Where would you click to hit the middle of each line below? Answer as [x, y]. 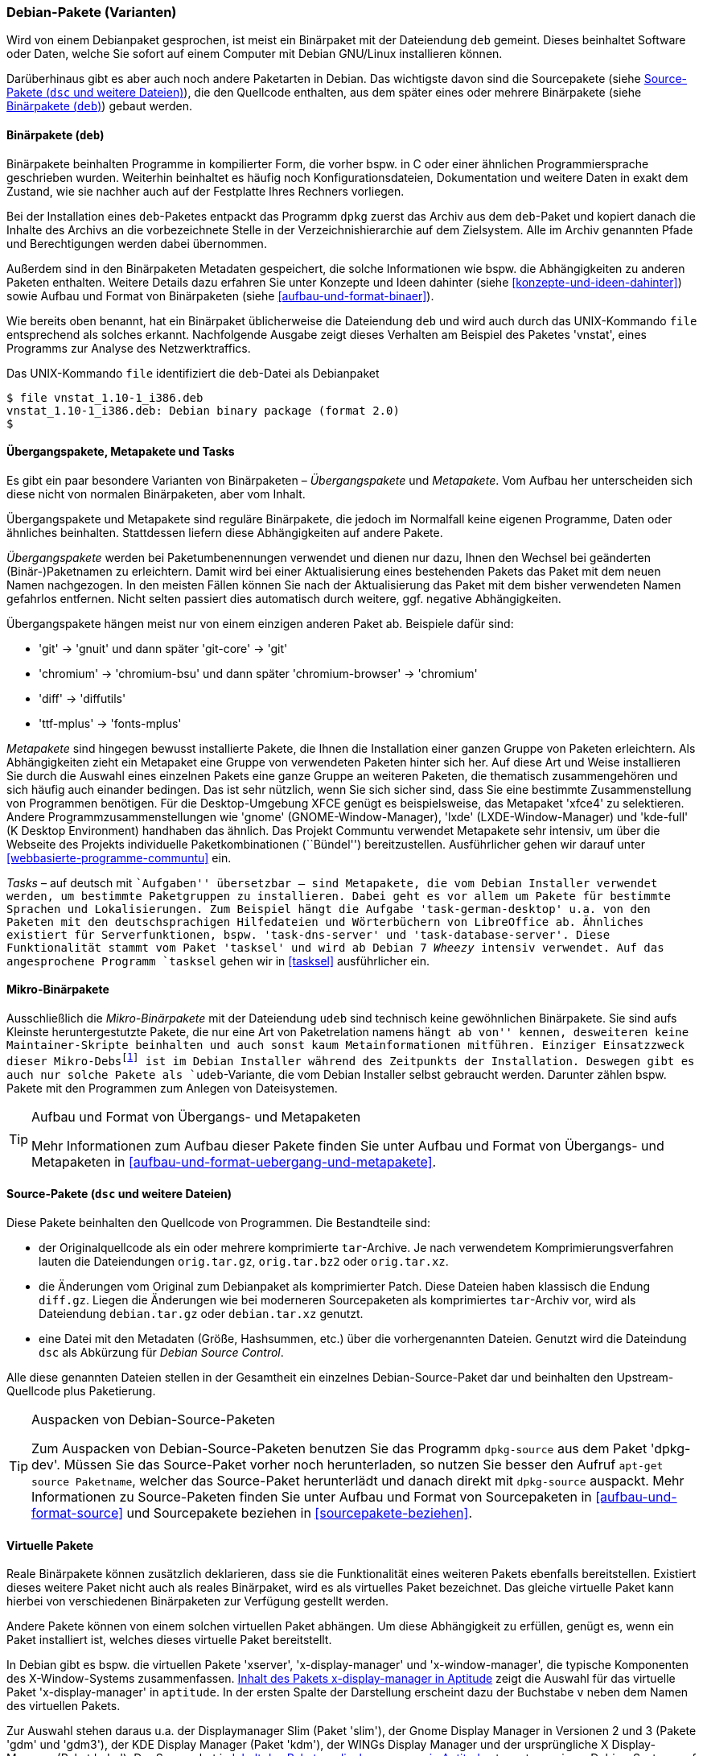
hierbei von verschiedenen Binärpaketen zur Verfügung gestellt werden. [197, 1601]
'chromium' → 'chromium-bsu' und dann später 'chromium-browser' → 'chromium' [258, 673]
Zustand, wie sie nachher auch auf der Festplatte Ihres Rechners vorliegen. [206, 191]
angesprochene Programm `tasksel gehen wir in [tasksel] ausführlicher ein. [218, 961]
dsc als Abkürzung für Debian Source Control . [161, 1352]
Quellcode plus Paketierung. [81, 1390]
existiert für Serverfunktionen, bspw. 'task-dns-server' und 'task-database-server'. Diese [308, 934]
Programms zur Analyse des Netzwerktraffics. [129, 348]
